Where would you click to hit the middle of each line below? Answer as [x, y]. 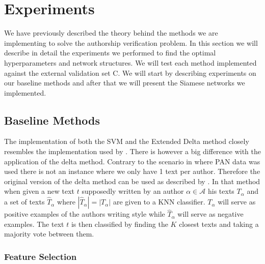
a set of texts [24, 202]
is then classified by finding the [120, 224]
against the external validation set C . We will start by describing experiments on [130, 72]
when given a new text [39, 191]
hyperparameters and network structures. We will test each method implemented [130, 62]
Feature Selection [41, 256]
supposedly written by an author [133, 191]
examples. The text [34, 224]
